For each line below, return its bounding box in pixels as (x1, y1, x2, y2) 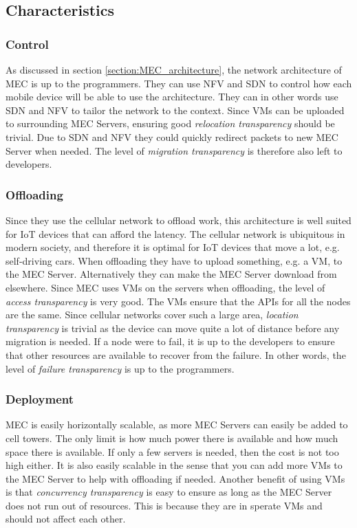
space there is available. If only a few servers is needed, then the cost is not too (6, 444, 339, 459)
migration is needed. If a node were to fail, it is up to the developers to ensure (6, 334, 335, 349)
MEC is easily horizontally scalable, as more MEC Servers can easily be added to (6, 417, 348, 432)
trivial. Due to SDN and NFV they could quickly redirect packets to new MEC (6, 129, 338, 144)
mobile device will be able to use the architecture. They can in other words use (6, 89, 338, 104)
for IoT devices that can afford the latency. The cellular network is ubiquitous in (6, 226, 345, 241)
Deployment (6, 390, 74, 408)
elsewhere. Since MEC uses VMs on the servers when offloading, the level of (6, 280, 325, 294)
